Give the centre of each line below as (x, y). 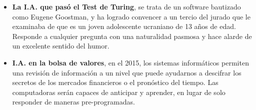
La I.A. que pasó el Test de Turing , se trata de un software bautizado (126, 6)
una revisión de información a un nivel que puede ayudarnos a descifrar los (127, 72)
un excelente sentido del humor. (61, 46)
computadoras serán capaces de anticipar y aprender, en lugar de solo (119, 92)
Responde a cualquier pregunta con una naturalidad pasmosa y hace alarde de (132, 36)
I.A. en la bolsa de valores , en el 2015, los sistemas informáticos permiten (130, 62)
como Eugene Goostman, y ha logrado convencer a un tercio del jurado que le (131, 16)
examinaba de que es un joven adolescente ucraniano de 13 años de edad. (124, 26)
